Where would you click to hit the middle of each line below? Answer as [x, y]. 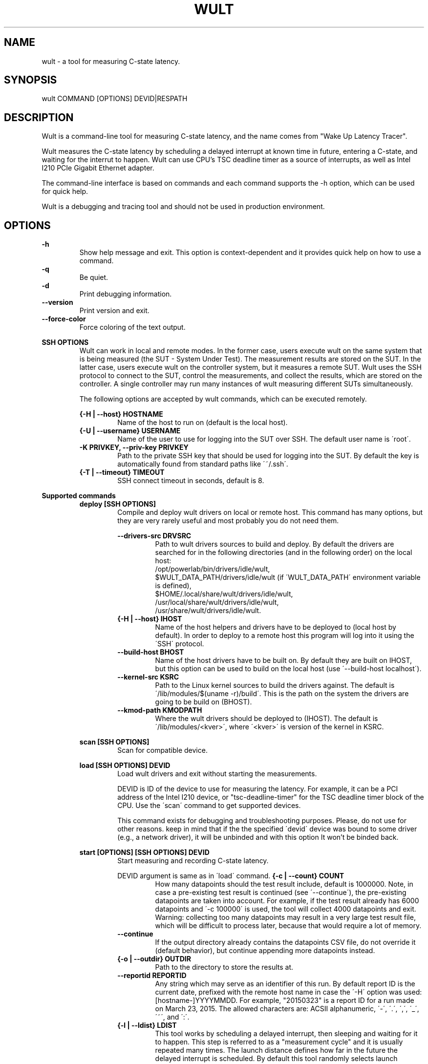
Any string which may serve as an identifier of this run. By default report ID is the [285, 984]
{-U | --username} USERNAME [130, 431]
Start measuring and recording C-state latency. [193, 861]
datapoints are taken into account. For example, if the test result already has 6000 [287, 901]
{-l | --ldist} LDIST [147, 1025]
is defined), [173, 586]
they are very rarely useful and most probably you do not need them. [228, 521]
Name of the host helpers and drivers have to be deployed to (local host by [276, 627]
